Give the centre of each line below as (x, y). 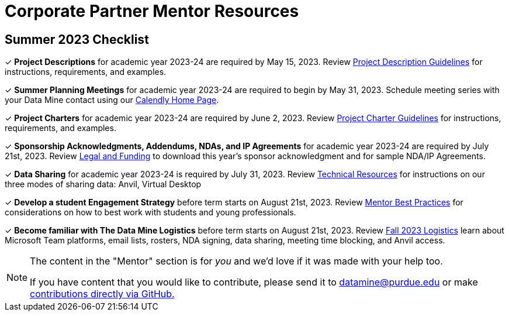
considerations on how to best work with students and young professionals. (150, 212)
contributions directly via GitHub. (102, 294)
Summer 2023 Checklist (77, 39)
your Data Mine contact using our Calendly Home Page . (112, 100)
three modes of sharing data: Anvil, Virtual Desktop (103, 184)
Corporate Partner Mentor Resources (152, 11)
